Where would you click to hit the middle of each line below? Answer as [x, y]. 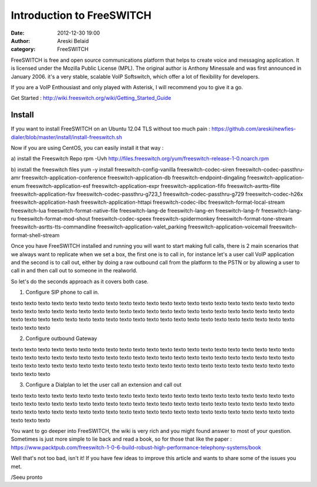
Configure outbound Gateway [61, 338]
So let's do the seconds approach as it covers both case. [80, 281]
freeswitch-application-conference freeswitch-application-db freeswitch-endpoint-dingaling [134, 178]
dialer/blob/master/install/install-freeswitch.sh [67, 137]
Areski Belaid [73, 41]
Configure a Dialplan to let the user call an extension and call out [104, 385]
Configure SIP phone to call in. [62, 292]
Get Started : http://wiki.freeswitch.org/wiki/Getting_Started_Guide [91, 98]
